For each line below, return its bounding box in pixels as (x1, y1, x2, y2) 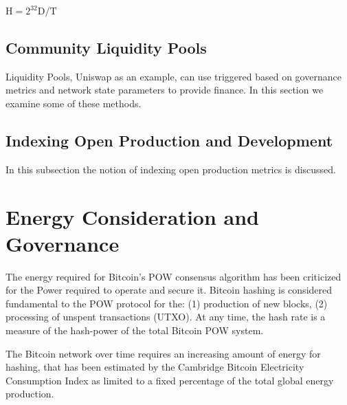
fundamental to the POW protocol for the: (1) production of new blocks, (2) (5, 296, 328, 310)
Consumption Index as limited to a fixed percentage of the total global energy (5, 373, 334, 387)
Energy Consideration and (5, 202, 259, 230)
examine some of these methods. (5, 96, 142, 110)
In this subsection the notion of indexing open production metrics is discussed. (5, 162, 336, 176)
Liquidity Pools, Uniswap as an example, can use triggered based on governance (5, 69, 342, 83)
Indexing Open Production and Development (5, 129, 333, 151)
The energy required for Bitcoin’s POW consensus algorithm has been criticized (5, 269, 342, 283)
